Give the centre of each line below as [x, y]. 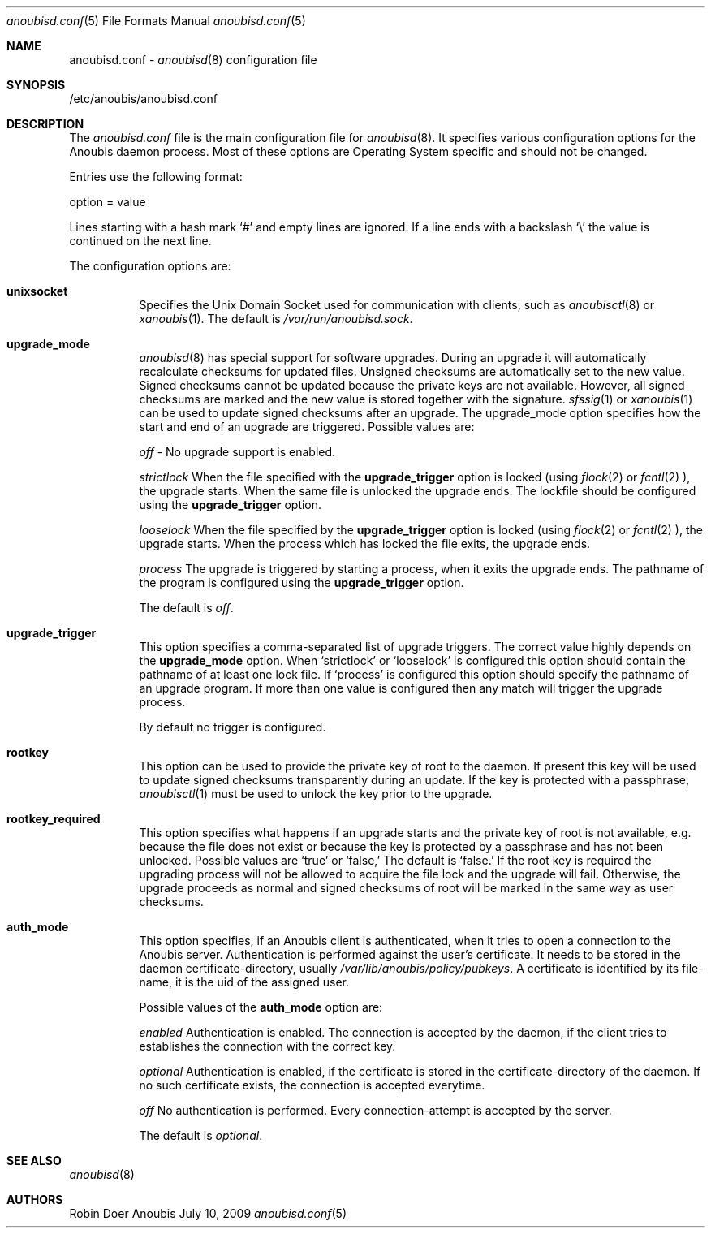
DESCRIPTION [45, 124]
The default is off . [186, 608]
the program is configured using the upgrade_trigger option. [302, 582]
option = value [108, 202]
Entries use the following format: [156, 177]
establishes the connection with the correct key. [267, 1046]
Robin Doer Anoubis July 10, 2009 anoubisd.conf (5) [208, 1213]
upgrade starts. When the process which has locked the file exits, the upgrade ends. [365, 544]
